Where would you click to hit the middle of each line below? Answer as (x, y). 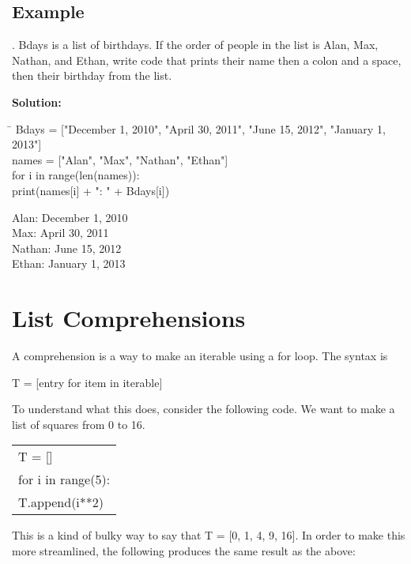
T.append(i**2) (61, 502)
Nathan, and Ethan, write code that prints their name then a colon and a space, (207, 60)
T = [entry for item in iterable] (87, 382)
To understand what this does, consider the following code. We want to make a (204, 409)
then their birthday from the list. (92, 75)
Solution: (37, 102)
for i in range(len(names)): (76, 175)
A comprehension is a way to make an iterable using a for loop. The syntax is (200, 356)
